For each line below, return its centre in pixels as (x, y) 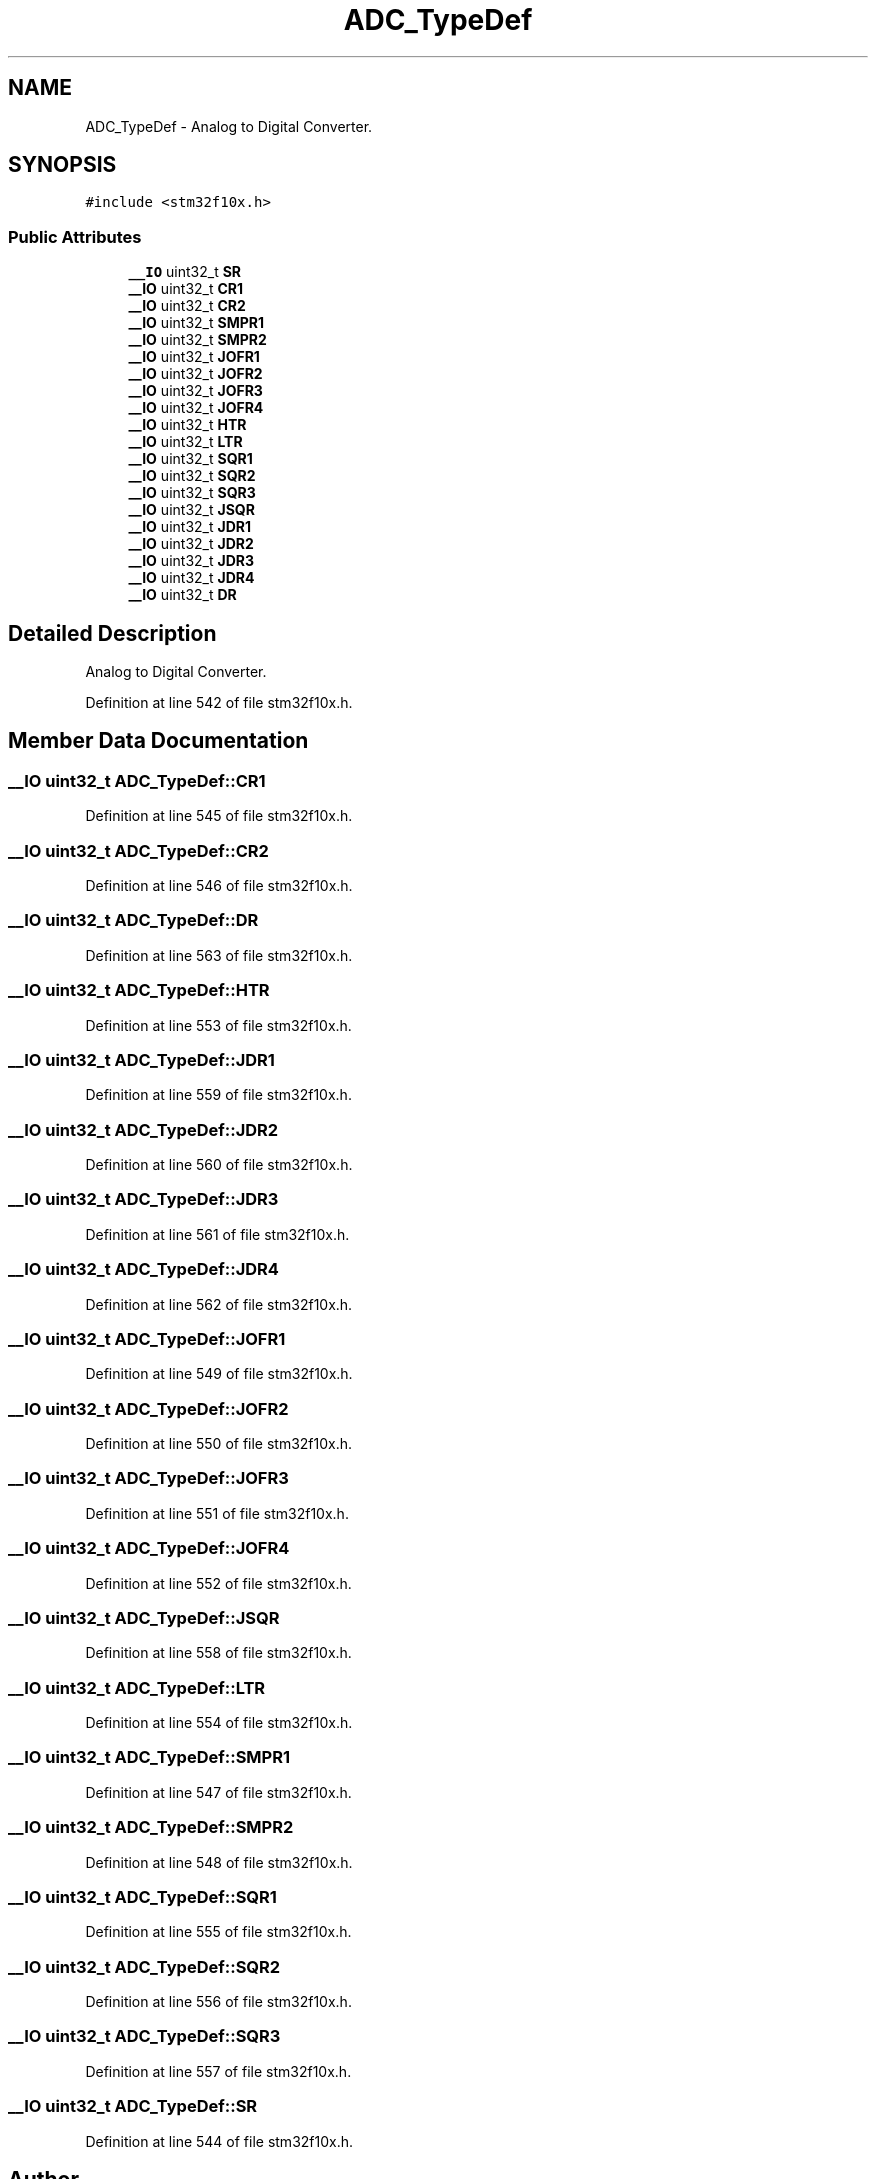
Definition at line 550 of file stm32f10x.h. (219, 1443)
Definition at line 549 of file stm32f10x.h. (219, 1374)
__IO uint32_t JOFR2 (195, 374)
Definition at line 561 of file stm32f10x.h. (217, 1234)
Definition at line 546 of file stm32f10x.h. (219, 885)
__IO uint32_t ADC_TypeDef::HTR (139, 990)
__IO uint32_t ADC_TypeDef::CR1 (137, 780)
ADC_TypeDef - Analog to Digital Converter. (229, 126)
